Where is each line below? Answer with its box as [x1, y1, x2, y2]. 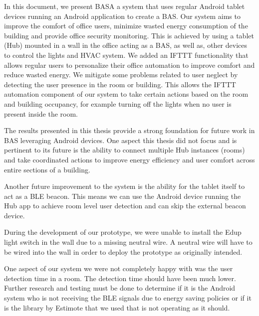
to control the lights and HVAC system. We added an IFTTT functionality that [4, 49, 249, 60]
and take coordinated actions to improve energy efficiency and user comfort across [4, 154, 255, 164]
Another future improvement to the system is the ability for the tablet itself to [4, 181, 245, 191]
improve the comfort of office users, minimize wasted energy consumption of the [4, 20, 248, 31]
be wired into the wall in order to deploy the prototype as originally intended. [4, 246, 243, 257]
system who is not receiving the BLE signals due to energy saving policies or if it [4, 293, 252, 303]
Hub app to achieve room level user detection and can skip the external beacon [4, 200, 246, 211]
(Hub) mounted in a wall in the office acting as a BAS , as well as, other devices [4, 40, 247, 50]
